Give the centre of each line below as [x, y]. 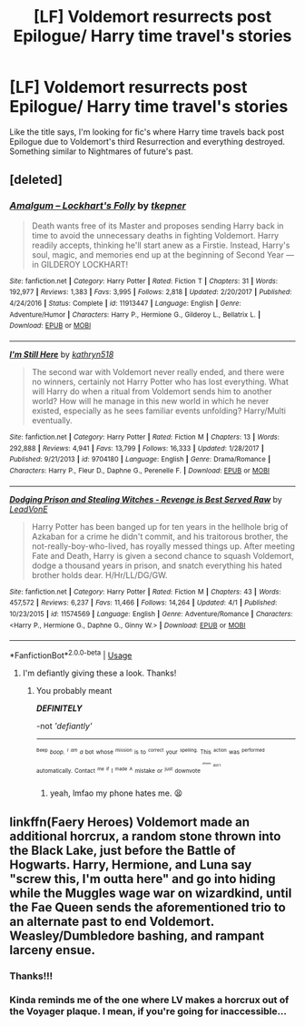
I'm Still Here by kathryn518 [62, 354]
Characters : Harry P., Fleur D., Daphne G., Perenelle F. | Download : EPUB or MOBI [140, 471]
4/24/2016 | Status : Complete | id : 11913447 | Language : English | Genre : [126, 303]
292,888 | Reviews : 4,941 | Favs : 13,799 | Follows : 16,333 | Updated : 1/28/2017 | [137, 448]
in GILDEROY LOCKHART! [80, 264]
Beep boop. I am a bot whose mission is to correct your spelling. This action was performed [150, 752]
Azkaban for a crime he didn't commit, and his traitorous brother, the [160, 536]
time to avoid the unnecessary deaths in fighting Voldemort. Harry [155, 235]
